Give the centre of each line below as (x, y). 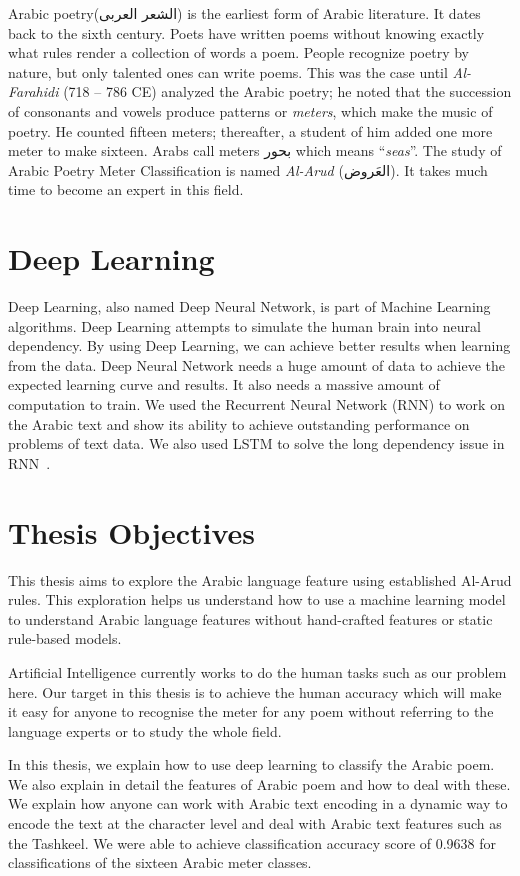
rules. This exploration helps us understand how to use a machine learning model (257, 599)
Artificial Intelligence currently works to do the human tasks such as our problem (257, 671)
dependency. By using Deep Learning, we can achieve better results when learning (259, 345)
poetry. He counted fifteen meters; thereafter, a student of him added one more (250, 130)
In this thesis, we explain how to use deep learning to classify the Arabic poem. (251, 764)
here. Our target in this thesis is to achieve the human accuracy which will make (255, 691)
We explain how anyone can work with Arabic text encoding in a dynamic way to (258, 803)
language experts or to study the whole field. (145, 730)
